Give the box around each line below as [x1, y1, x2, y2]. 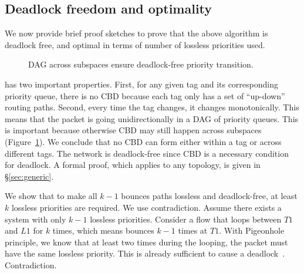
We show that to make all [5, 190, 97, 202]
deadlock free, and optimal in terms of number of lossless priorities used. [5, 38, 265, 50]
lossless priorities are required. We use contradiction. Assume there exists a [11, 201, 282, 213]
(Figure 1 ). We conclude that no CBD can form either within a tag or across [5, 135, 282, 147]
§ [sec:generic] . [5, 170, 54, 182]
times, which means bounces [52, 224, 154, 237]
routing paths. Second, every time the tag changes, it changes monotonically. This [5, 101, 299, 113]
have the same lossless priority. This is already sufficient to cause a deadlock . [5, 247, 285, 259]
